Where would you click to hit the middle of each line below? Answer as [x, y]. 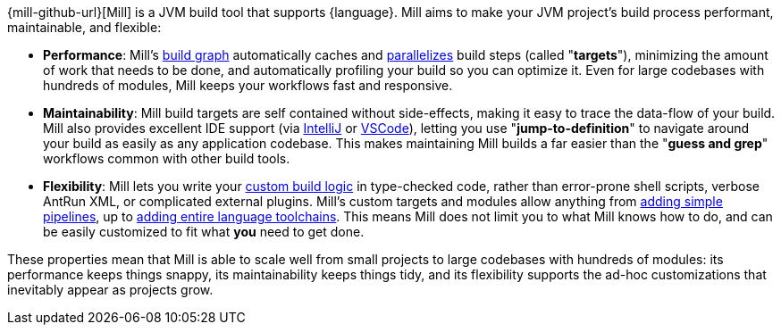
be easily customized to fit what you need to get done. [204, 232]
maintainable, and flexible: [84, 27]
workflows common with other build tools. [167, 158]
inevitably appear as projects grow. [110, 290]
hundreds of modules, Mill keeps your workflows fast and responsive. [248, 85]
